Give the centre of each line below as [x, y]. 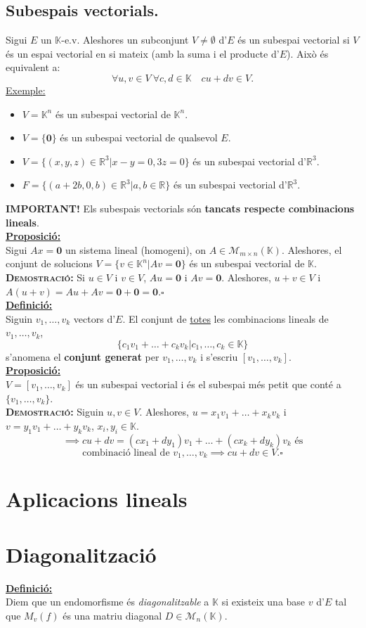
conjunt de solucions [49, 263]
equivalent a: [33, 67]
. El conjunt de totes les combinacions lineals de [226, 318]
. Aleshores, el [312, 249]
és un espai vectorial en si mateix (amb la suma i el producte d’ [143, 53]
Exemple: [26, 90]
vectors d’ [94, 318]
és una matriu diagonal [112, 615]
